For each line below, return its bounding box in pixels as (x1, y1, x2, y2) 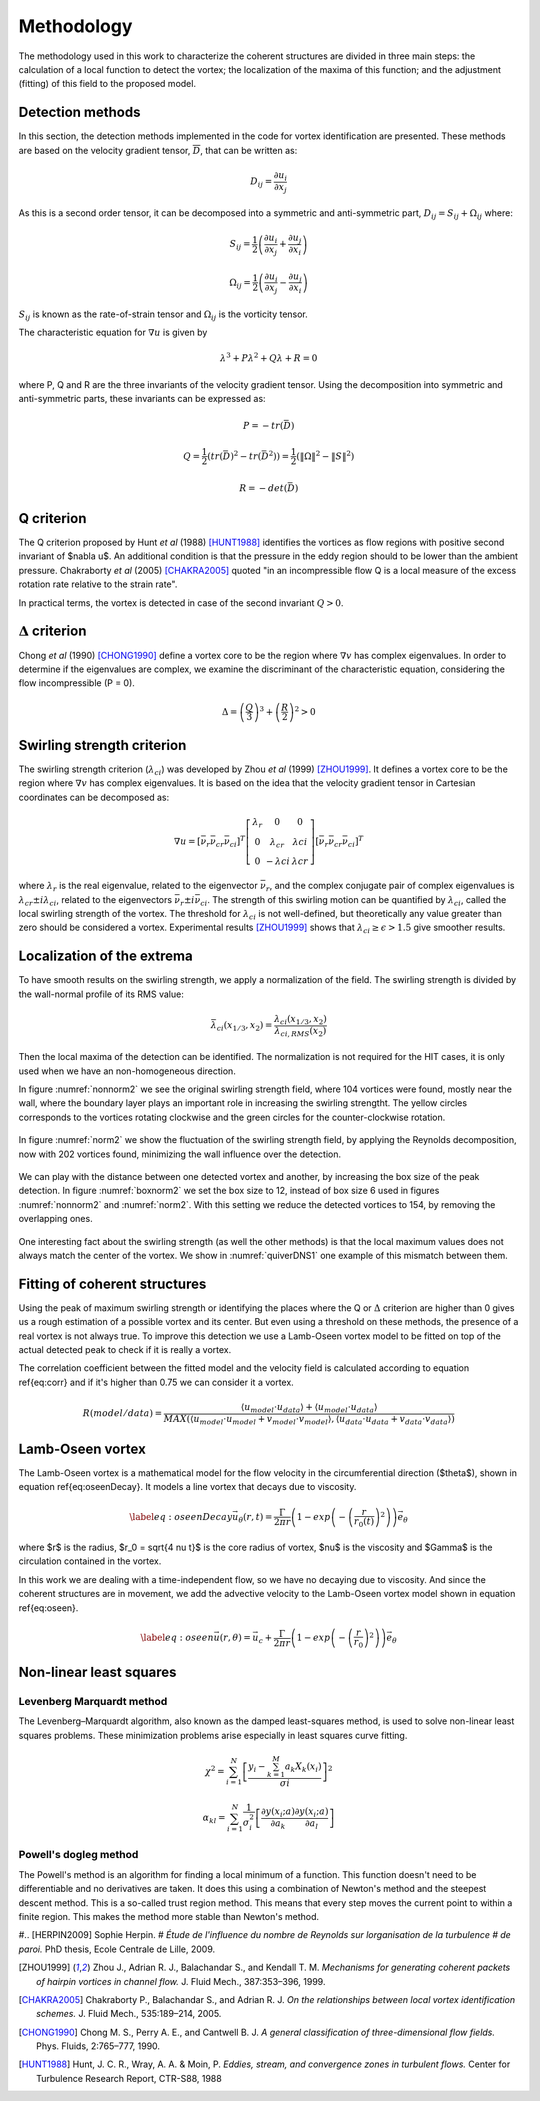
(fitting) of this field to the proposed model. (18, 78, 197, 90)
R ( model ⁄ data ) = (82, 1408, 163, 1419)
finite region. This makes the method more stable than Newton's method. (18, 1910, 320, 1922)
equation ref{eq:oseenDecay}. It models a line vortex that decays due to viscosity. (18, 1481, 357, 1493)
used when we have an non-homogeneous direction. (18, 1065, 237, 1077)
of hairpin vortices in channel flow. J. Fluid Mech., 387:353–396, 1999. (36, 1975, 326, 1987)
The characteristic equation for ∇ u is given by (18, 326, 208, 339)
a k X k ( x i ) (284, 1761, 322, 1774)
